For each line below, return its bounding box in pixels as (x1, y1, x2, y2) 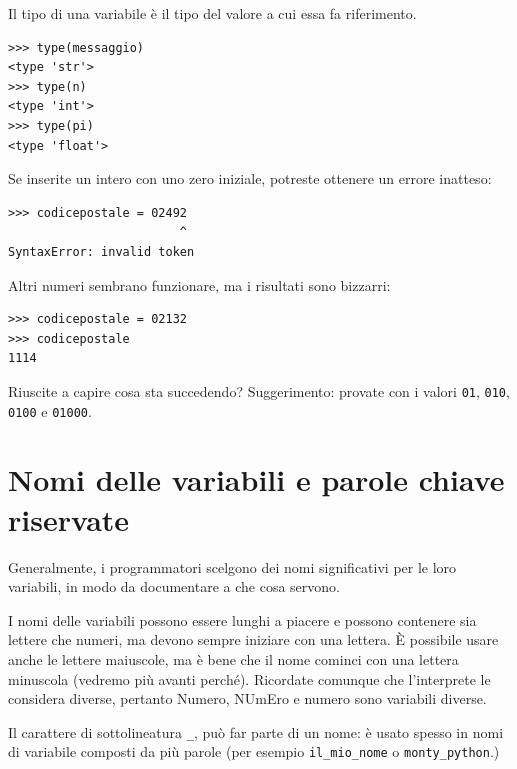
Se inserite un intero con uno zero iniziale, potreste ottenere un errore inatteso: (8, 168, 492, 189)
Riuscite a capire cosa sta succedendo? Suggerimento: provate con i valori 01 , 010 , (8, 380, 510, 401)
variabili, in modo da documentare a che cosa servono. (8, 576, 340, 597)
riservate (8, 498, 130, 539)
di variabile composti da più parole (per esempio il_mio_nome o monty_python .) (8, 741, 500, 762)
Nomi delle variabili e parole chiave (8, 459, 505, 500)
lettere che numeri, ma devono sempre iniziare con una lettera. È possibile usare (8, 629, 499, 650)
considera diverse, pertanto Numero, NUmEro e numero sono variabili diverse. (8, 688, 487, 709)
